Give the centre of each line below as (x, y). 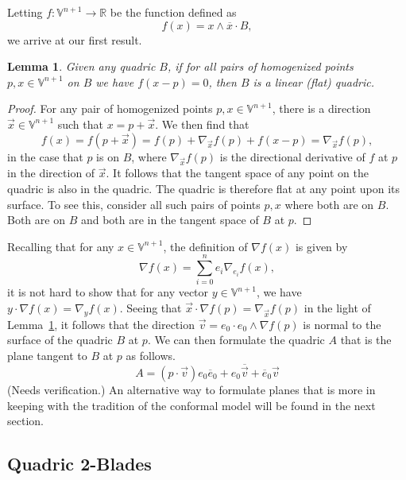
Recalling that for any (61, 246)
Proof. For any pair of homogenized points (110, 108)
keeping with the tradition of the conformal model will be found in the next (191, 405)
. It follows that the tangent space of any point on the (237, 173)
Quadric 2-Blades (79, 464)
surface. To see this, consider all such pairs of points (134, 204)
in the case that (45, 156)
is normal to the (342, 324)
